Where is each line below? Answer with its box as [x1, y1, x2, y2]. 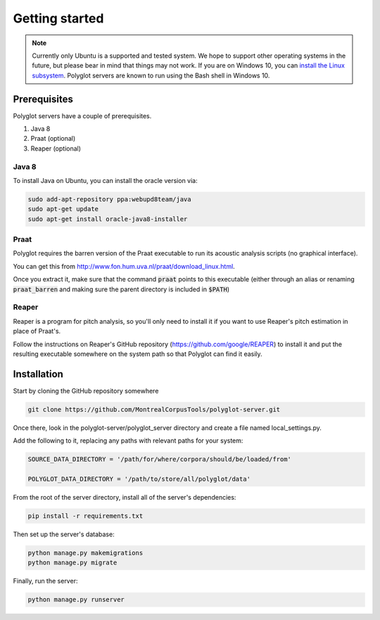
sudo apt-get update [27, 205, 99, 213]
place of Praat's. [13, 327, 61, 336]
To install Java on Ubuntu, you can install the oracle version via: [13, 176, 198, 184]
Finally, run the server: [13, 577, 78, 586]
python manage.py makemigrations [27, 549, 144, 557]
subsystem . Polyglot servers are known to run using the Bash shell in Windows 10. [32, 71, 270, 80]
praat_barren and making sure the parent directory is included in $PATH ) [13, 285, 230, 293]
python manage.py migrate [27, 559, 118, 567]
